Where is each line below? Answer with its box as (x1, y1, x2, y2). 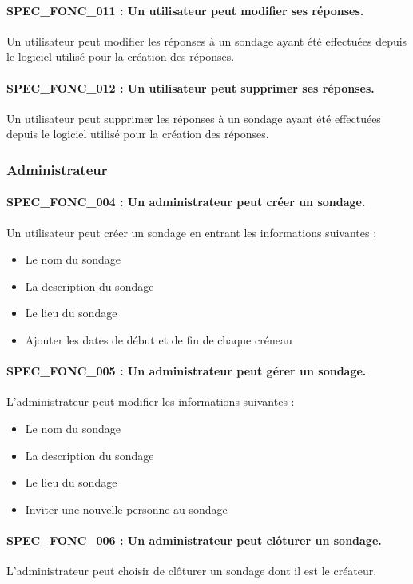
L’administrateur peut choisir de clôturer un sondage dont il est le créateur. (6, 562, 377, 579)
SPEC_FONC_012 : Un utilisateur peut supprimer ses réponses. (6, 79, 375, 96)
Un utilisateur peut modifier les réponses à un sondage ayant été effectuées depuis (6, 32, 407, 49)
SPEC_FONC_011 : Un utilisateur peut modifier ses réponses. (6, 2, 364, 18)
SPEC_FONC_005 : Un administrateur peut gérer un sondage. (6, 363, 367, 379)
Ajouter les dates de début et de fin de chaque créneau (25, 331, 292, 348)
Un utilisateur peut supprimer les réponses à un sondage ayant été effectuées (6, 109, 381, 126)
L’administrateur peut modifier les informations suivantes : (6, 393, 295, 410)
